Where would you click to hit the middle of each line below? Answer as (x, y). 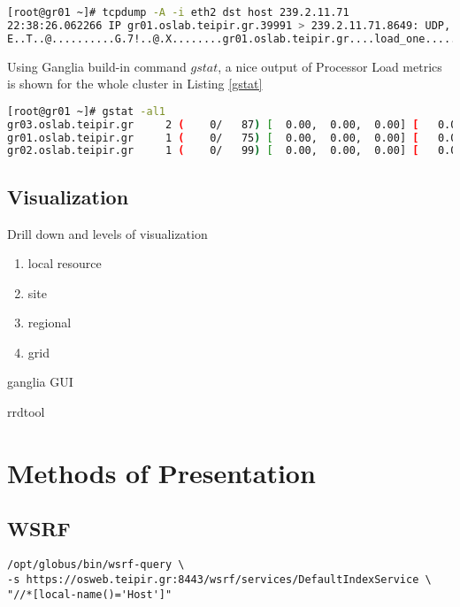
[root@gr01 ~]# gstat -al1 (86, 111)
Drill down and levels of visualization (107, 233)
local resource (65, 263)
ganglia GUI (40, 382)
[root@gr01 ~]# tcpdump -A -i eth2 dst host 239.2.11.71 (178, 12)
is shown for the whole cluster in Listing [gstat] (135, 84)
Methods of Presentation (161, 472)
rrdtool (26, 412)
